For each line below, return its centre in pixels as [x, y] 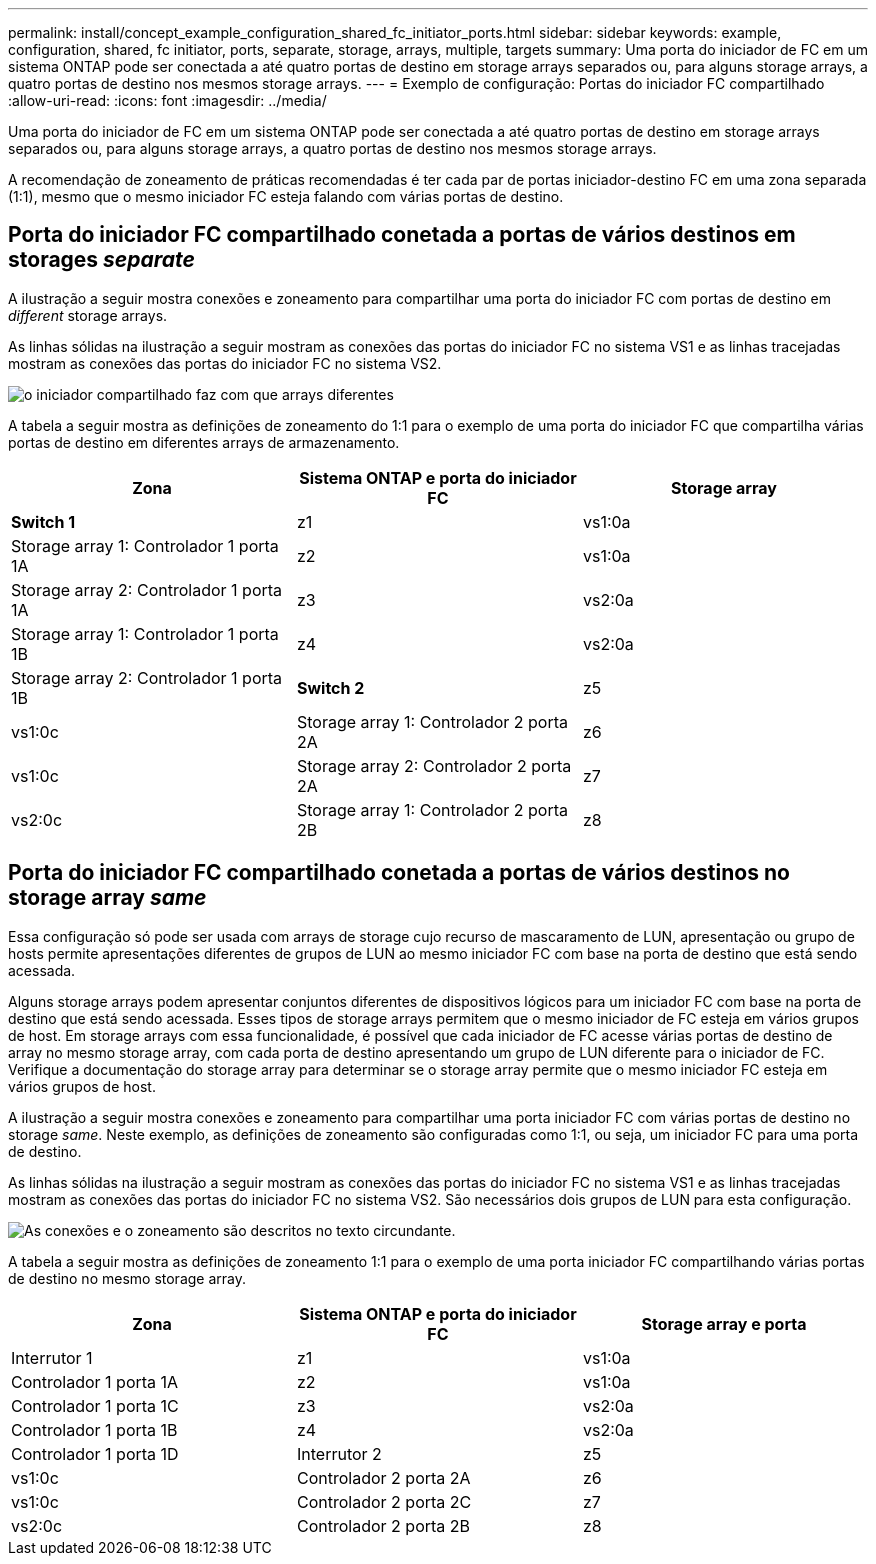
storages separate [101, 260]
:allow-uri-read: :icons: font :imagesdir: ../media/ [167, 100]
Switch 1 [43, 521]
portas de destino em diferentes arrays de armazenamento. [204, 442]
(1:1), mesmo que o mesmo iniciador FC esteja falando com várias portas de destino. [286, 196]
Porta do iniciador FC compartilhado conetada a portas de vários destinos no [399, 873]
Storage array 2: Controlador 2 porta [434, 765]
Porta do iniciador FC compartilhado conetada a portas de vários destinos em [402, 235]
